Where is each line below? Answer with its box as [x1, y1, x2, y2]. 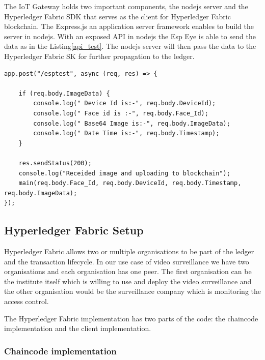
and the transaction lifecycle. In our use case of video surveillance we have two [4, 256, 249, 266]
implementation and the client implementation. [4, 323, 151, 334]
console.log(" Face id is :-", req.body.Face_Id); [33, 109, 208, 117]
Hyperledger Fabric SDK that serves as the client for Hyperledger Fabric [4, 11, 231, 21]
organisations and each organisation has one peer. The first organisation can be [4, 266, 252, 277]
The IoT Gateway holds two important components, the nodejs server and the [4, 1, 248, 11]
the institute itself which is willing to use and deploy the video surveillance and [4, 276, 252, 286]
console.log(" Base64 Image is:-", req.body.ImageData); [33, 119, 230, 127]
